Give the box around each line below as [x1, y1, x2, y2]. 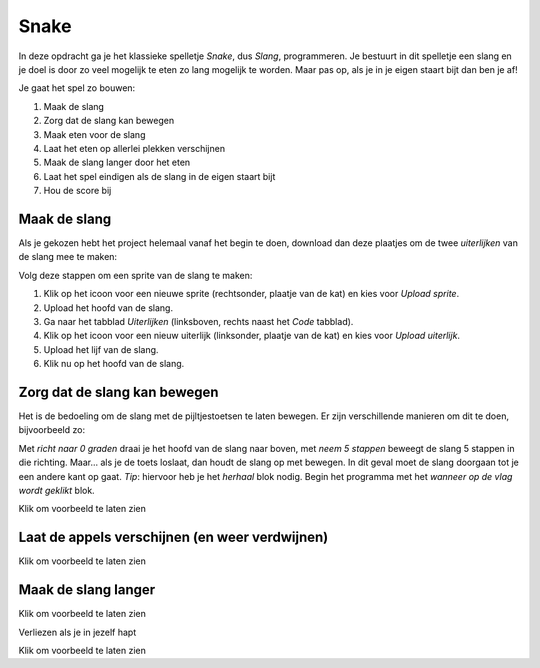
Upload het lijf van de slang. [43, 343, 159, 355]
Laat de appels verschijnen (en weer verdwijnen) [18, 529, 329, 546]
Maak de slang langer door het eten [43, 156, 191, 169]
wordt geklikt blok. [18, 484, 95, 496]
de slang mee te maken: [18, 251, 118, 263]
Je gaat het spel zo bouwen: [18, 82, 136, 94]
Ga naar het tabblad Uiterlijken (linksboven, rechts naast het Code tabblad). [43, 315, 354, 327]
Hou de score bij [43, 185, 112, 197]
